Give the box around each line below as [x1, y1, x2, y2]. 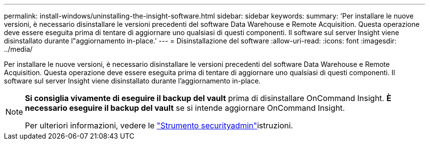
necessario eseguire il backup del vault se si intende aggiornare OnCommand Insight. [25, 103, 345, 113]
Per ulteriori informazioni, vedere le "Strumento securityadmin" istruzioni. [25, 121, 293, 130]
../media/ [4, 45, 33, 53]
